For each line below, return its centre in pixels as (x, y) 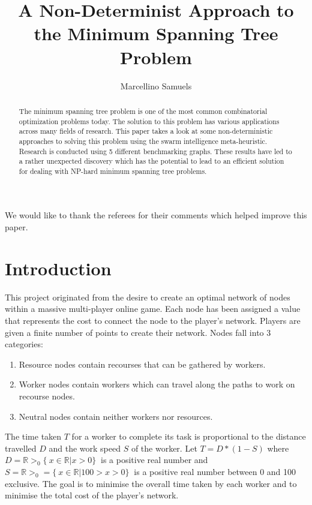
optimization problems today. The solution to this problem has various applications (149, 121)
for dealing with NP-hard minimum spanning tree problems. (113, 171)
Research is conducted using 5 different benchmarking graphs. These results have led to (155, 151)
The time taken (33, 436)
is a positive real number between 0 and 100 (215, 471)
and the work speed (85, 448)
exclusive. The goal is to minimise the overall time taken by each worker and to (151, 483)
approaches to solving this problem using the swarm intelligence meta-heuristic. (143, 141)
